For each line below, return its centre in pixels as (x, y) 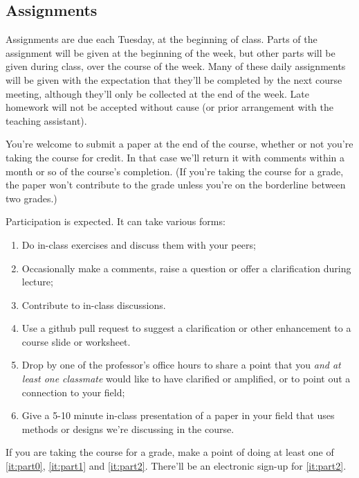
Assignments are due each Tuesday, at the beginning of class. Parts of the (162, 39)
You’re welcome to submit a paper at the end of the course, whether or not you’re (179, 144)
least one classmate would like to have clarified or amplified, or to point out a (186, 379)
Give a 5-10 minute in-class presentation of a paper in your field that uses (178, 415)
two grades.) (31, 198)
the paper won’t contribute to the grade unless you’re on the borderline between (176, 185)
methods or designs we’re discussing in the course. (128, 428)
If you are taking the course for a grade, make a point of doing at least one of (170, 452)
